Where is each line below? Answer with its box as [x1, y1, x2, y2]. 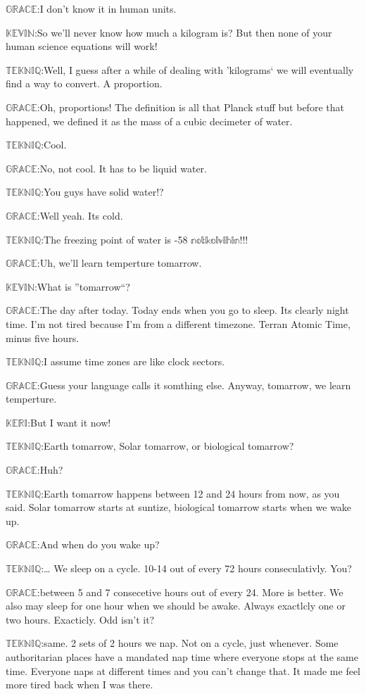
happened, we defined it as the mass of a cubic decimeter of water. [6, 113, 293, 128]
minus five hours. [6, 330, 80, 345]
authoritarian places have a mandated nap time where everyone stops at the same [6, 650, 358, 664]
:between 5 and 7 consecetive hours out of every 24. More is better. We [37, 584, 343, 599]
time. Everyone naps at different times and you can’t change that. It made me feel [6, 663, 360, 678]
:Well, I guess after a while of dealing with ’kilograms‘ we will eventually [41, 62, 354, 77]
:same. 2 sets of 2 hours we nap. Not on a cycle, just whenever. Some [41, 636, 339, 650]
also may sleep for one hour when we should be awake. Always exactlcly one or [6, 598, 346, 613]
